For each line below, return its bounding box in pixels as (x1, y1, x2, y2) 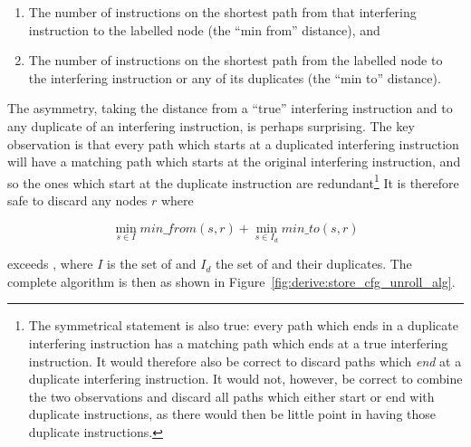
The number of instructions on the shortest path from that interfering (28, 3, 417, 21)
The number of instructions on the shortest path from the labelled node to (28, 51, 443, 70)
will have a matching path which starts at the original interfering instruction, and (7, 152, 461, 171)
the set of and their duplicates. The (216, 254, 412, 273)
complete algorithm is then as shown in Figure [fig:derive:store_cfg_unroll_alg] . (7, 271, 456, 290)
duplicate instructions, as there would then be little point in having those (28, 404, 436, 423)
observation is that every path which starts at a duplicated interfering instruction (7, 134, 459, 153)
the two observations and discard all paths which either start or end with (28, 386, 435, 405)
